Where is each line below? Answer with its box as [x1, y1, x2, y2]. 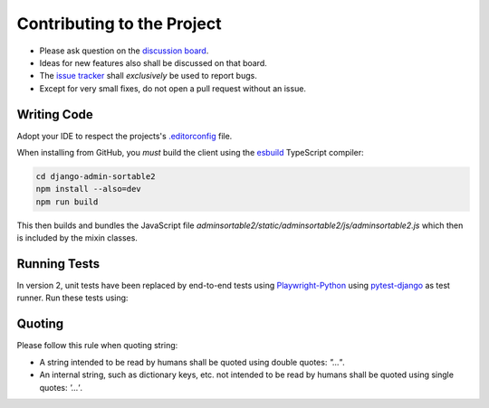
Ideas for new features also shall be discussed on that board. [39, 57, 267, 68]
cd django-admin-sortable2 [35, 172, 156, 181]
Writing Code [16, 107, 94, 122]
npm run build [35, 196, 99, 207]
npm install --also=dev [35, 184, 142, 195]
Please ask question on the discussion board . [39, 45, 209, 56]
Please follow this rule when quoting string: [16, 340, 178, 351]
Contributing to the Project [16, 14, 222, 33]
